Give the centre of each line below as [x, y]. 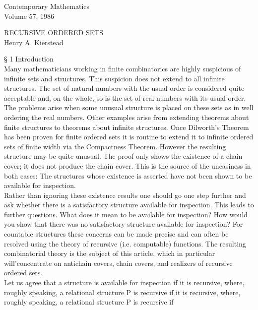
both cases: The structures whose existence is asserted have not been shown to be [128, 175]
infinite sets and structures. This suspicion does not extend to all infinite [114, 78]
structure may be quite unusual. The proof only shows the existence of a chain [123, 156]
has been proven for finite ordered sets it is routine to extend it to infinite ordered [129, 137]
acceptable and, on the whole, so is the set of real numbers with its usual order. [125, 97]
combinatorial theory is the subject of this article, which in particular [110, 253]
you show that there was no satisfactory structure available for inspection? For [124, 224]
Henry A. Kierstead [34, 42]
